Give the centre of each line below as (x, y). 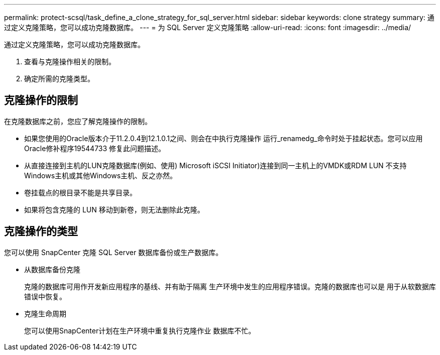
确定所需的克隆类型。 (59, 79)
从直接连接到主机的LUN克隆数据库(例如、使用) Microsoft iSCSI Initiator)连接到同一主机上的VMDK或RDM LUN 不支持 (215, 165)
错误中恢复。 (45, 296)
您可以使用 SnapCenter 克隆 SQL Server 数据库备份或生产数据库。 (114, 252)
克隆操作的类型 (41, 231)
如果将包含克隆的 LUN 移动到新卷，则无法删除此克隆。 (114, 209)
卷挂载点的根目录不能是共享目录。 (80, 192)
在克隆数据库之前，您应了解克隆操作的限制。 (78, 121)
